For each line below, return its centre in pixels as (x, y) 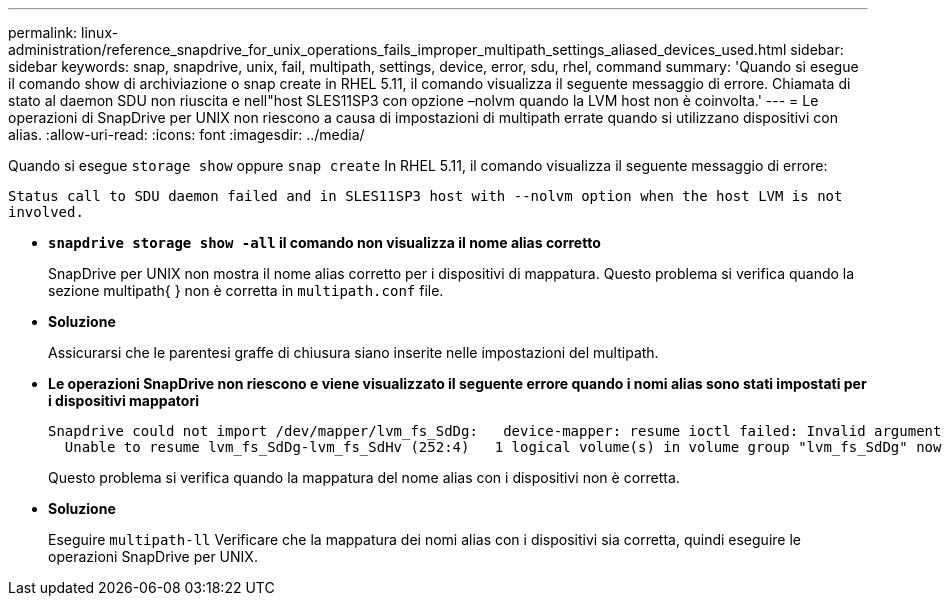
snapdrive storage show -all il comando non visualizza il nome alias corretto (324, 242)
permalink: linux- (63, 32)
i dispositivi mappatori (123, 400)
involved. (46, 212)
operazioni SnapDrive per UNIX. (153, 556)
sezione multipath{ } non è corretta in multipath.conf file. (246, 290)
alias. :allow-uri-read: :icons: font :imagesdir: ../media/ (186, 134)
